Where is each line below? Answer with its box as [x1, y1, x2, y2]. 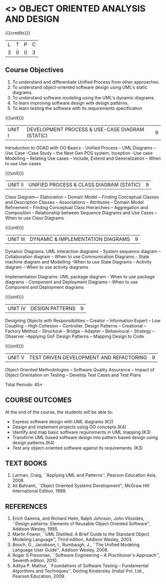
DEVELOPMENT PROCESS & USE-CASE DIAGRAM [26, 126, 144, 133]
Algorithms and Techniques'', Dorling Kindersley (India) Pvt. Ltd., [12, 568, 144, 574]
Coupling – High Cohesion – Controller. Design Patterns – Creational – [5, 322, 147, 329]
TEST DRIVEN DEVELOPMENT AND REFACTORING [29, 354, 147, 361]
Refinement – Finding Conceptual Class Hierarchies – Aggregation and [5, 204, 148, 210]
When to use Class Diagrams [5, 215, 64, 221]
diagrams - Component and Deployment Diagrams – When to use [5, 279, 138, 285]
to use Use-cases [5, 160, 41, 166]
